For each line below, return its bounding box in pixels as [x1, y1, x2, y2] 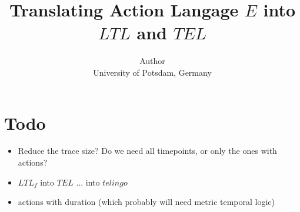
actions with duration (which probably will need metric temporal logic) [18, 196, 275, 208]
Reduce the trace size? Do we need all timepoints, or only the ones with [18, 144, 277, 157]
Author [139, 55, 165, 67]
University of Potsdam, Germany [93, 66, 212, 78]
